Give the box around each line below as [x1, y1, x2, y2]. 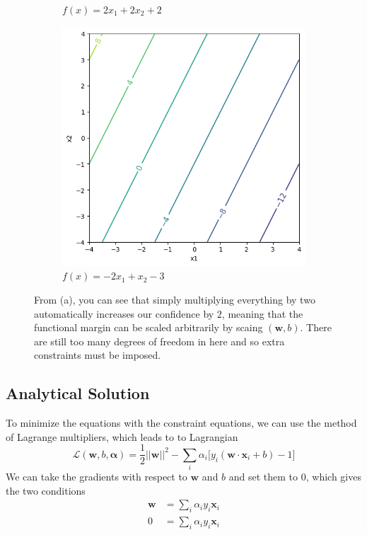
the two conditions [6, 483, 86, 497]
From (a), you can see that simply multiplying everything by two [34, 292, 315, 307]
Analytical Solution [6, 382, 150, 404]
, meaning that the [221, 306, 303, 321]
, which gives [305, 469, 361, 484]
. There [300, 320, 332, 335]
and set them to [228, 469, 298, 484]
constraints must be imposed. [34, 347, 161, 362]
